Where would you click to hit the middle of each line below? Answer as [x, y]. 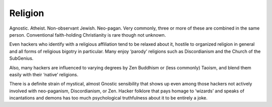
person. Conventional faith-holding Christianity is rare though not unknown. [88, 35]
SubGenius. [21, 58]
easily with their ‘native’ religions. [44, 74]
